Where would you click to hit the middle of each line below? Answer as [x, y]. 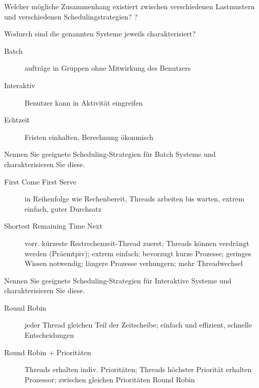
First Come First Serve [40, 181]
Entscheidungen [49, 335]
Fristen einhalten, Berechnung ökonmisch [89, 137]
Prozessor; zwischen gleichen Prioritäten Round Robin [110, 379]
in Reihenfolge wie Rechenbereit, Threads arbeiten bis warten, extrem [135, 199]
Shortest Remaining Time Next [53, 226]
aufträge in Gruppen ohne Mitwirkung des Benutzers [108, 68]
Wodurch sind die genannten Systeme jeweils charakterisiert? [100, 34]
